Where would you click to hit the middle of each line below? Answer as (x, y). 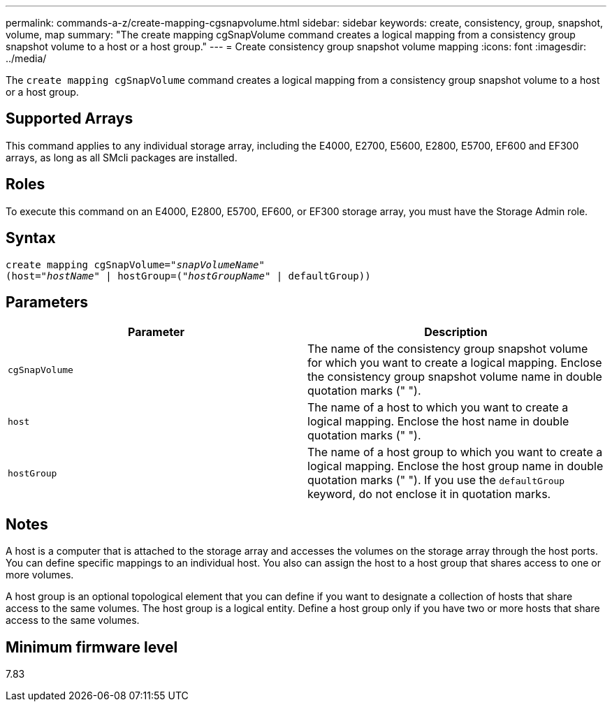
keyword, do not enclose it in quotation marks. (429, 494)
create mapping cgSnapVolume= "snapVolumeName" (135, 264)
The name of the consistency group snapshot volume (448, 349)
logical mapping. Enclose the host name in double (438, 422)
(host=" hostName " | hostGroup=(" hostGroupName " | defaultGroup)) (188, 276)
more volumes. (40, 575)
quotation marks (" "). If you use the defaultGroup (436, 480)
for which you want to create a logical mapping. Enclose (455, 363)
